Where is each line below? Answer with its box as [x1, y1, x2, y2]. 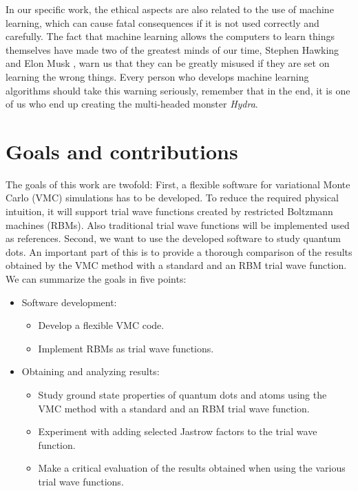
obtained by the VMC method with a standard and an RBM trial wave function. [6, 258, 347, 272]
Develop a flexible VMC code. [38, 318, 165, 332]
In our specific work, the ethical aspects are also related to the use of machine [6, 2, 334, 16]
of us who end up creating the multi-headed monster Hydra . [6, 97, 258, 111]
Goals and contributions [6, 137, 238, 165]
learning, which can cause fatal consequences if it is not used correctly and [6, 15, 319, 30]
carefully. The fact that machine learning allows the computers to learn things [6, 29, 335, 43]
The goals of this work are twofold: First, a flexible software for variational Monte [6, 177, 350, 191]
